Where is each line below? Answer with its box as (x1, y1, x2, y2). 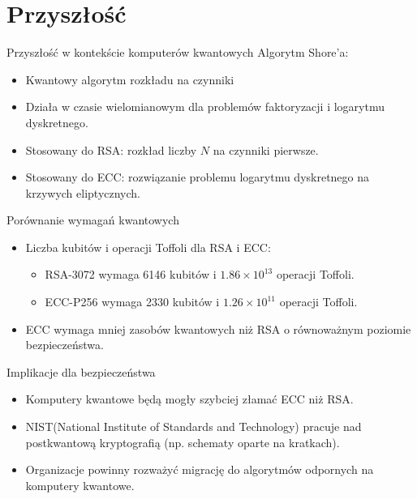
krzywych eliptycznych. (25, 184, 141, 201)
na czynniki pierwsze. (213, 141, 319, 158)
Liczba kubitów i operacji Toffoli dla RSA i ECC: (25, 238, 271, 255)
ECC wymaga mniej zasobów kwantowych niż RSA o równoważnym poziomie (25, 320, 411, 337)
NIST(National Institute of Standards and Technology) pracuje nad (25, 418, 362, 435)
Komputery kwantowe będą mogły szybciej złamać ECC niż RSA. (25, 390, 354, 407)
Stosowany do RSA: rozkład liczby (25, 141, 197, 158)
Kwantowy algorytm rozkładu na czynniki (25, 70, 234, 87)
